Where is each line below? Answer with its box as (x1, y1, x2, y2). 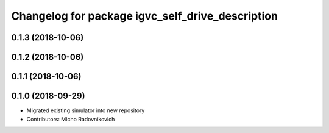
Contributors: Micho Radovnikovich (26, 115, 115, 123)
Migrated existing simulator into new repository (26, 107, 145, 114)
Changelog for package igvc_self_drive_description (11, 9, 278, 23)
